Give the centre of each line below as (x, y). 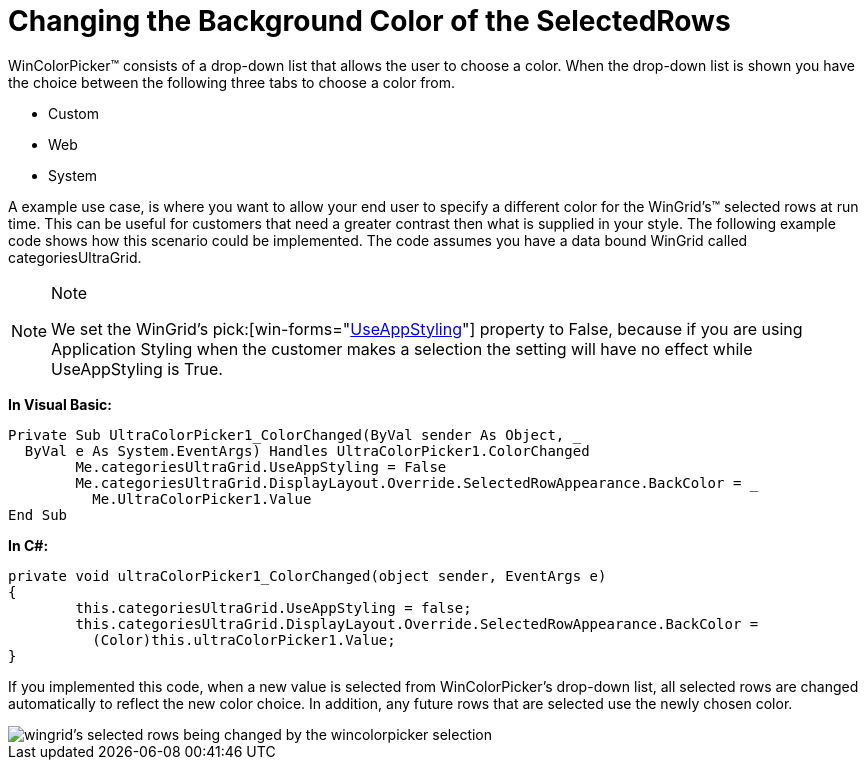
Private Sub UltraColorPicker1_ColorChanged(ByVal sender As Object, (286, 434)
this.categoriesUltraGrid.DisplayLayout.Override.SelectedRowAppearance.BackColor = (417, 623)
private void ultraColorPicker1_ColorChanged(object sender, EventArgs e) (307, 575)
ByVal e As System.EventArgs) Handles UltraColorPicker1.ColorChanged (307, 450)
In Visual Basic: (60, 404)
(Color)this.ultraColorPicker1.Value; (244, 639)
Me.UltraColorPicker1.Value (202, 498)
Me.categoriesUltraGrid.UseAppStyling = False (261, 466)
